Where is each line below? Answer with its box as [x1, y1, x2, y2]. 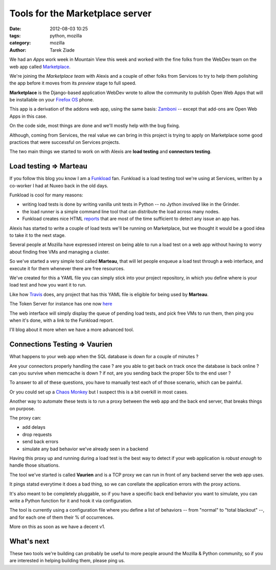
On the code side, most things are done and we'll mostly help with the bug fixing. [9, 123, 180, 129]
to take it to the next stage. [9, 232, 66, 238]
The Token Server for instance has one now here [9, 301, 112, 307]
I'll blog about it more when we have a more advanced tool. [9, 326, 134, 333]
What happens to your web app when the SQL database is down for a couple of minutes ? [9, 354, 199, 360]
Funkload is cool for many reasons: [9, 192, 84, 198]
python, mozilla [50, 32, 82, 38]
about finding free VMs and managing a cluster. [9, 249, 110, 255]
